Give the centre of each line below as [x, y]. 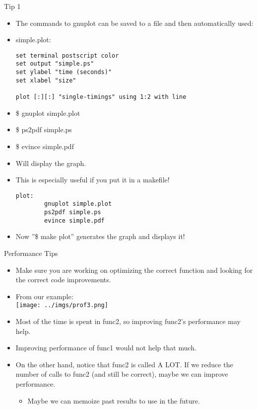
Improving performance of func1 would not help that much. [106, 348]
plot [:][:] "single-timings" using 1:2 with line [101, 97]
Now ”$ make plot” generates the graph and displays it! [100, 236]
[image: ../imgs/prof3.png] [62, 305]
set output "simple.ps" [55, 64]
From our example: [44, 296]
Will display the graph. [51, 163]
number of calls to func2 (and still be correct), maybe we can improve [122, 374]
